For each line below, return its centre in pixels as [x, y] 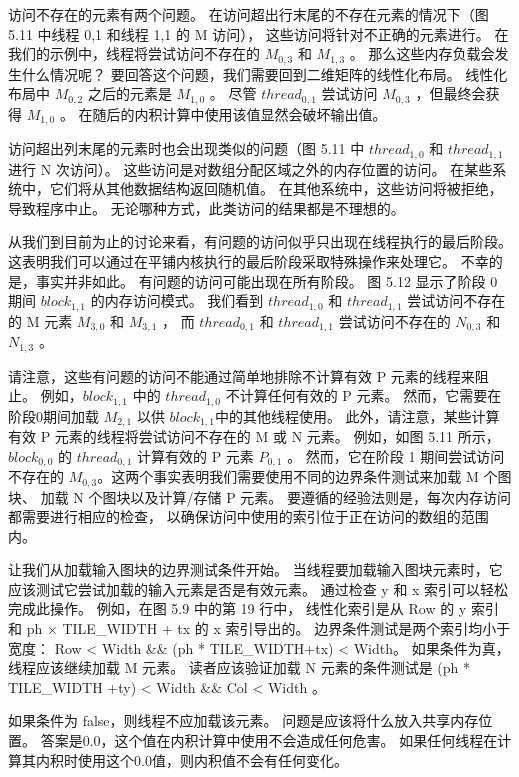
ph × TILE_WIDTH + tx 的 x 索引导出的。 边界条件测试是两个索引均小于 [268, 628]
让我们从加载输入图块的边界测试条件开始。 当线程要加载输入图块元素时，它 [255, 569]
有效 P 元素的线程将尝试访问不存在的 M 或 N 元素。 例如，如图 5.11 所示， [254, 436]
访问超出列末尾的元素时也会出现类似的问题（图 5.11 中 [186, 148]
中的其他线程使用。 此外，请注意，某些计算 [357, 415]
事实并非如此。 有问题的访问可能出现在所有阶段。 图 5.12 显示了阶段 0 [266, 280]
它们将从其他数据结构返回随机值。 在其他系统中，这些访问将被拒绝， [276, 188]
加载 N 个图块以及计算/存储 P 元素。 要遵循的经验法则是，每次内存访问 [276, 496]
